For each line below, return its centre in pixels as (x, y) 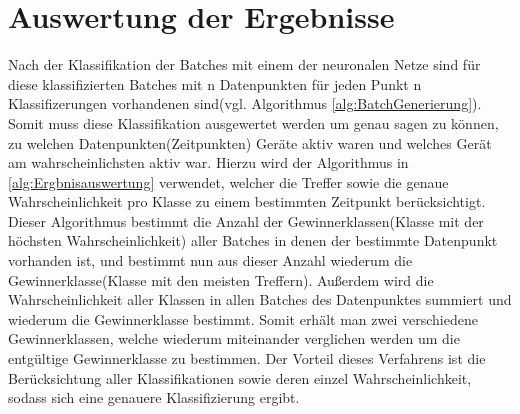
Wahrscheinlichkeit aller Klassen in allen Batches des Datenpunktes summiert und (260, 299)
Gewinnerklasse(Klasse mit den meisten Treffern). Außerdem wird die (221, 279)
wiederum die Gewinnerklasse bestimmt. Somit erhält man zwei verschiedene (243, 318)
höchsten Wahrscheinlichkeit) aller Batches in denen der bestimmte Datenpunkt (253, 240)
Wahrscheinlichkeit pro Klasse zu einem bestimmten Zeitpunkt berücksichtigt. (247, 201)
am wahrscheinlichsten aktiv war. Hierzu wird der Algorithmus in (208, 162)
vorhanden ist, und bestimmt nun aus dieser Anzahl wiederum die (210, 260)
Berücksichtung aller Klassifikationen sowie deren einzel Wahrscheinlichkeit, (240, 377)
